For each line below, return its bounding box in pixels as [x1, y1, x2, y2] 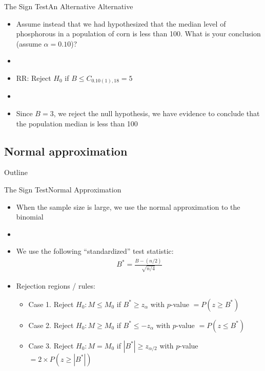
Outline [4, 167, 28, 178]
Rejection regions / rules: [16, 280, 95, 291]
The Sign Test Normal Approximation [4, 184, 121, 195]
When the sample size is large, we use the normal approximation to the [16, 201, 240, 212]
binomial [16, 211, 44, 222]
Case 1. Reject [28, 298, 74, 309]
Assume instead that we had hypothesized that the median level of [16, 18, 226, 29]
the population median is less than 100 [16, 118, 138, 128]
